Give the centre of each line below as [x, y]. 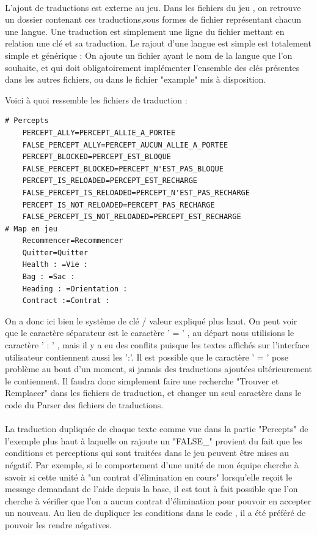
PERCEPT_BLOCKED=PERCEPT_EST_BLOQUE [97, 157]
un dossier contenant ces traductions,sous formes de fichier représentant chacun [153, 19]
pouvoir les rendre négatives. [58, 524]
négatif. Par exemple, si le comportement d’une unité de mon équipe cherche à [152, 464]
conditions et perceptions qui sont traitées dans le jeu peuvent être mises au [147, 453]
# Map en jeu [31, 229]
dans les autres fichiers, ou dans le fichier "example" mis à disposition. [136, 79]
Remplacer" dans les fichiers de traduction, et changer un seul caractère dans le [153, 393]
